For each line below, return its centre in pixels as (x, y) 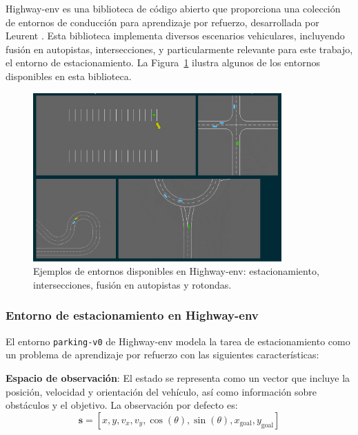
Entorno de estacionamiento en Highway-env (132, 315)
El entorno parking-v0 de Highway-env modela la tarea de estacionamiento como (178, 341)
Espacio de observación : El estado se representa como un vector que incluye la (178, 378)
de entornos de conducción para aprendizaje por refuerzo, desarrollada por (162, 22)
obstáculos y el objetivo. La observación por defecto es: (122, 405)
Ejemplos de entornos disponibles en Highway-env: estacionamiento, (176, 271)
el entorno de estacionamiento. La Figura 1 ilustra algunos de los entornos (163, 62)
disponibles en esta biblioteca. (69, 76)
